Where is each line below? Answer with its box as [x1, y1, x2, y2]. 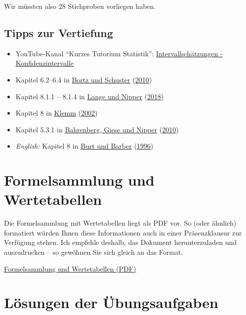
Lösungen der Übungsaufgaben [4, 292, 218, 313]
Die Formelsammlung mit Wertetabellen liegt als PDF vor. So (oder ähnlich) [4, 218, 237, 228]
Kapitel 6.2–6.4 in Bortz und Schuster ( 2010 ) [15, 74, 152, 84]
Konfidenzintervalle [15, 58, 74, 68]
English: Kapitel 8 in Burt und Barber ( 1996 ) [15, 141, 154, 151]
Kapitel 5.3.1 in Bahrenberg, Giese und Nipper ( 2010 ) [15, 124, 179, 134]
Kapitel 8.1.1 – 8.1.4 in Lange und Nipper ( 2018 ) [15, 91, 164, 101]
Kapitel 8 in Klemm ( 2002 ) [15, 108, 98, 118]
